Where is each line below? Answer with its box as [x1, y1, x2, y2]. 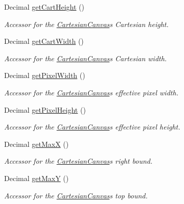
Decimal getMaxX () [4, 138, 69, 149]
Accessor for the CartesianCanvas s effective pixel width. [4, 87, 178, 97]
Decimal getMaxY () [4, 172, 69, 183]
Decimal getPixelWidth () [4, 70, 85, 81]
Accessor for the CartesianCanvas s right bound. [4, 156, 153, 166]
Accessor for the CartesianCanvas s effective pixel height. [4, 121, 180, 132]
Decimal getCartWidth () [4, 36, 84, 46]
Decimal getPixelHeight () [4, 104, 86, 115]
